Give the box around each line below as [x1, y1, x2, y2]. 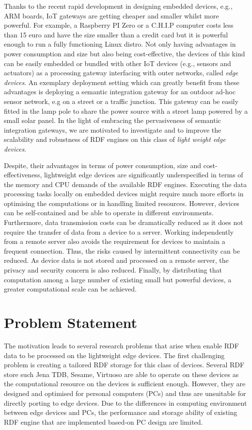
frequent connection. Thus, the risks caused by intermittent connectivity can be [4, 245, 240, 256]
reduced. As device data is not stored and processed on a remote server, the [4, 255, 229, 265]
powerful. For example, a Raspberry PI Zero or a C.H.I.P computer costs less [4, 20, 234, 30]
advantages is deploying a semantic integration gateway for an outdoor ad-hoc [4, 86, 236, 97]
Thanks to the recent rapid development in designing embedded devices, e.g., [4, 1, 233, 11]
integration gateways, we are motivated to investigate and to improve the [4, 124, 221, 135]
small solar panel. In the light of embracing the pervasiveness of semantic [4, 115, 221, 125]
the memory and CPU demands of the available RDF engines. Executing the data [4, 179, 247, 189]
